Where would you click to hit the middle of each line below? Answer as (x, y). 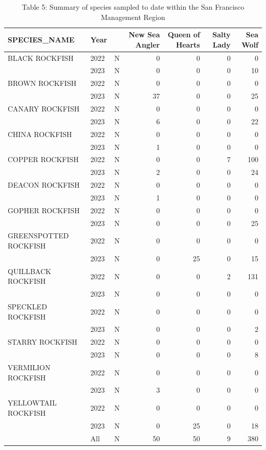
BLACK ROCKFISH (41, 58)
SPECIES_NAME (41, 39)
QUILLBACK (29, 271)
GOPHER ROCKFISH (44, 210)
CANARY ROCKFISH (44, 108)
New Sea (144, 35)
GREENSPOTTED (38, 235)
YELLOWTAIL (32, 403)
